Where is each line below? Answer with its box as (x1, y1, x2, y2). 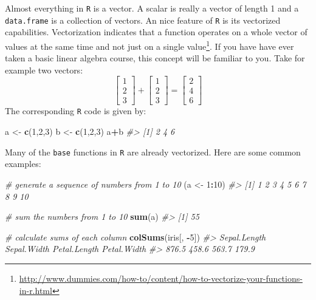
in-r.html (19, 284, 52, 296)
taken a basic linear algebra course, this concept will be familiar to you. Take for (5, 52, 305, 64)
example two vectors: (5, 63, 83, 76)
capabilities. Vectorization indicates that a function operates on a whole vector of (5, 26, 307, 38)
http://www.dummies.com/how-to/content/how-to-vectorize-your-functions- (19, 271, 303, 284)
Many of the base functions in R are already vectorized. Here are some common (5, 145, 301, 158)
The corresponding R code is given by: (5, 104, 146, 117)
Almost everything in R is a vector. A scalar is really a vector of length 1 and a (5, 2, 299, 14)
